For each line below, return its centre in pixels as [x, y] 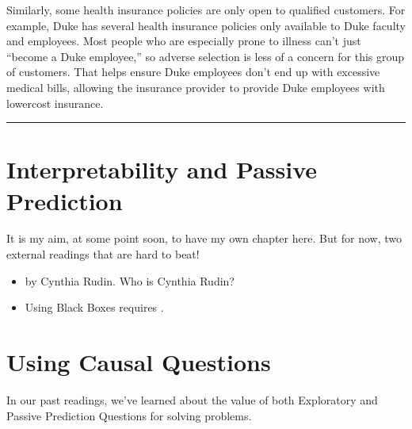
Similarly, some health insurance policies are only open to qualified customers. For [206, 10]
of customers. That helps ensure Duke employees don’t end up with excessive [193, 72]
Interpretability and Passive [162, 169]
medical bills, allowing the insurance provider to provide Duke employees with [196, 87]
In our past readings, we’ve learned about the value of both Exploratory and [192, 399]
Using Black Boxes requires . [94, 307]
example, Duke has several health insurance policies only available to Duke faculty [206, 25]
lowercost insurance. [55, 103]
